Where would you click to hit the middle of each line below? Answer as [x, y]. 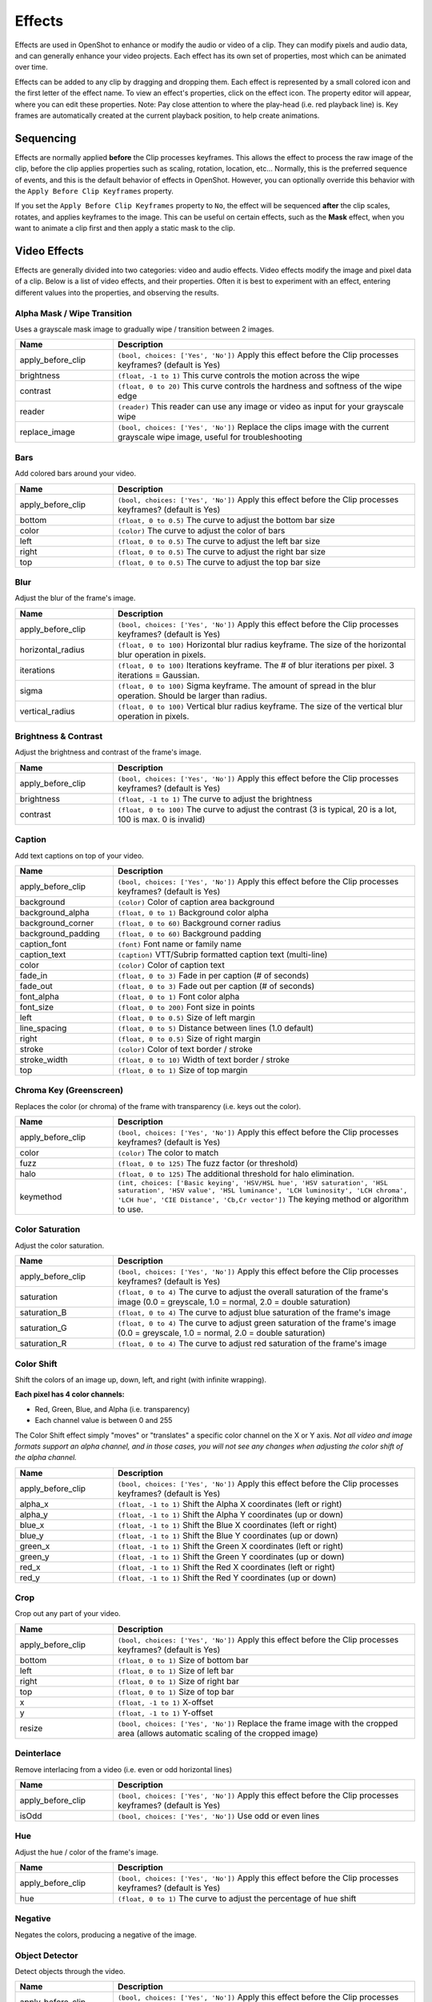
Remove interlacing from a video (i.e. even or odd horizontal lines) [123, 1769]
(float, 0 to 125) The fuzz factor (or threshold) [208, 1164]
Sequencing [46, 138]
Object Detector [46, 1956]
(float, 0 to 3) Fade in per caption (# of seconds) [213, 975]
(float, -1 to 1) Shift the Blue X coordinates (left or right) [227, 1525]
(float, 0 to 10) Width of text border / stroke [203, 1059]
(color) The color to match [168, 1153]
